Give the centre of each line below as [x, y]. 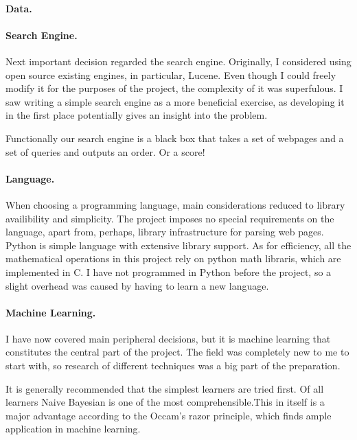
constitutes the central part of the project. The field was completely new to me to [177, 352]
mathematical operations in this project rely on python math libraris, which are [173, 258]
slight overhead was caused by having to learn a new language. [137, 285]
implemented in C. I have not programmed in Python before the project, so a [169, 271]
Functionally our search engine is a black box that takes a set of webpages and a [175, 138]
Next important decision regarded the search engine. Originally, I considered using [178, 61]
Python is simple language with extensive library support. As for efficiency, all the [178, 245]
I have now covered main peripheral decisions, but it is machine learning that [168, 338]
